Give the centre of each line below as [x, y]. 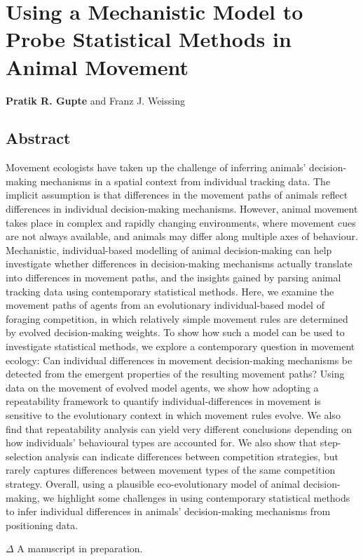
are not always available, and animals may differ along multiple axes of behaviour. [182, 236]
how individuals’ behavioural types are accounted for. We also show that [162, 442]
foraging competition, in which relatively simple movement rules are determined [177, 318]
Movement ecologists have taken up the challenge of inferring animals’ [156, 167]
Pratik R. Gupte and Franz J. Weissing [95, 100]
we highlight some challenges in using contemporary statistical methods [197, 497]
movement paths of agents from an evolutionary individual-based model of [165, 305]
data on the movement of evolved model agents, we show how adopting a [162, 387]
